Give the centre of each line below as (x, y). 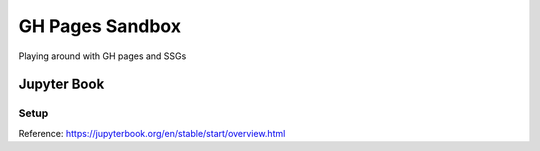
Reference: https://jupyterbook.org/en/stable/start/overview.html (152, 133)
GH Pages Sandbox (100, 26)
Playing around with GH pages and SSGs (102, 56)
